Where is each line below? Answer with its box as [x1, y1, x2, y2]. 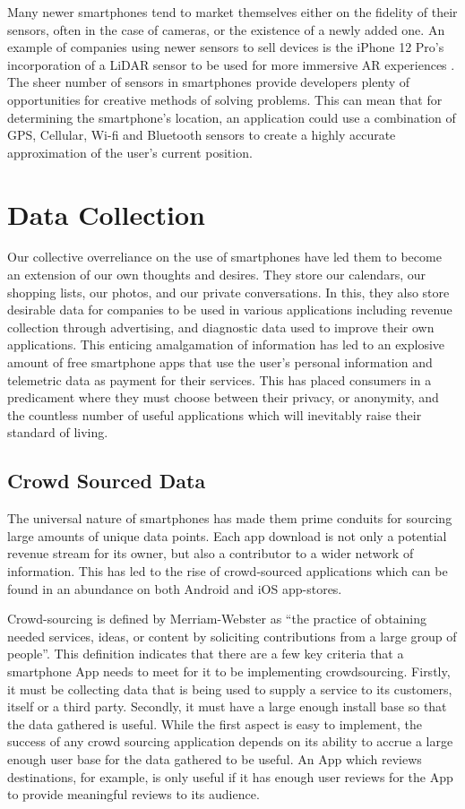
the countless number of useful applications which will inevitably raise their [7, 405, 422, 424]
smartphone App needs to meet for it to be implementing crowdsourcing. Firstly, [7, 661, 451, 680]
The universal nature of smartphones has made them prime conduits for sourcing [7, 509, 452, 528]
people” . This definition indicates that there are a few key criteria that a [7, 644, 404, 663]
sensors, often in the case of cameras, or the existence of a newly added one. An [7, 20, 445, 39]
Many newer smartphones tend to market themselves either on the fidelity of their [7, 3, 458, 21]
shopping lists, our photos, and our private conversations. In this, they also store [7, 282, 450, 301]
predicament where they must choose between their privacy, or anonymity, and [7, 388, 439, 407]
